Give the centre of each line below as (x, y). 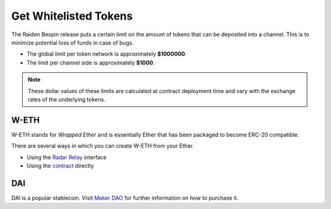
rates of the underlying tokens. (67, 99)
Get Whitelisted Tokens (72, 16)
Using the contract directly (60, 165)
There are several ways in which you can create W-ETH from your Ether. (103, 146)
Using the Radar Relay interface (67, 157)
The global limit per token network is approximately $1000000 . (107, 54)
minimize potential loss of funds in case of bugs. (73, 42)
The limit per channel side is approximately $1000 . (91, 63)
